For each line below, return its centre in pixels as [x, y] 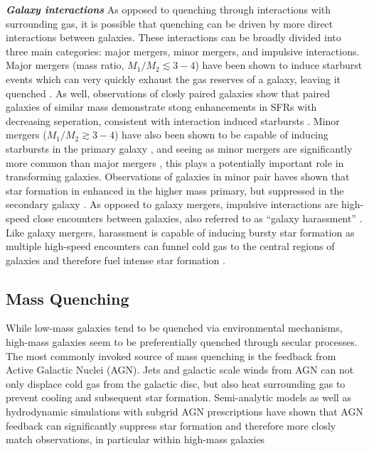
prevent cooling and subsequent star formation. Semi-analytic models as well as [178, 397]
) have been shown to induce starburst [279, 65]
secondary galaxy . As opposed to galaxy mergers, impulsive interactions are [172, 204]
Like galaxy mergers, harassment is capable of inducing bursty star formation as [180, 232]
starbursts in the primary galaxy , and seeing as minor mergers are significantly [179, 148]
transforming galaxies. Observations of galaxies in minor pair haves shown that [178, 176]
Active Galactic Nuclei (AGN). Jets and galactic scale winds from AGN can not [180, 370]
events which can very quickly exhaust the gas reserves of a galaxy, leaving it [173, 78]
